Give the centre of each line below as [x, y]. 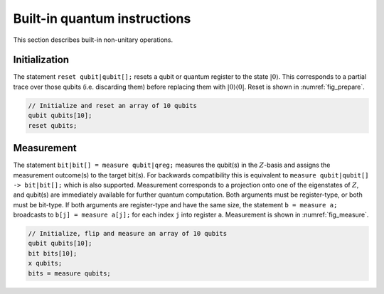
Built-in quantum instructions [102, 18]
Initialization [41, 60]
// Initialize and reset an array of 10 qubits [112, 105]
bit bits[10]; [53, 253]
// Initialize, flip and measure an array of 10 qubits [128, 234]
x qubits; [45, 263]
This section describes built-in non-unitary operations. [93, 40]
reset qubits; [53, 125]
